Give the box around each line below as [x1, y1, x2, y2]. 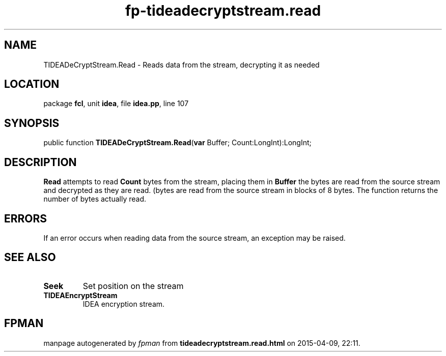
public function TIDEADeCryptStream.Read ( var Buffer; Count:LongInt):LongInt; [43, 138, 312, 147]
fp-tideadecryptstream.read [125, 2, 321, 19]
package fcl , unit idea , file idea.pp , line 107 [43, 99, 189, 108]
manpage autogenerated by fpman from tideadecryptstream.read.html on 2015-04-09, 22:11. [43, 338, 360, 347]
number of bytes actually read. [43, 195, 147, 204]
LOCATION [4, 78, 60, 91]
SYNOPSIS [4, 116, 60, 130]
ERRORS [4, 212, 47, 225]
